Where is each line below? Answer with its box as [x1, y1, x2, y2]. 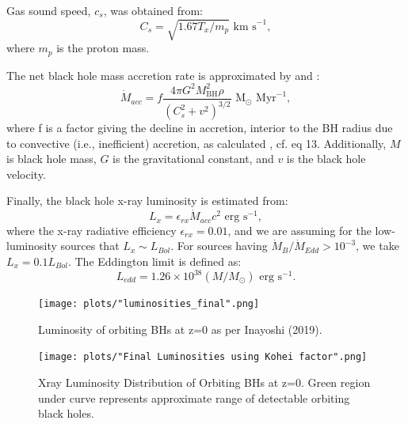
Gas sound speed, [6, 2, 91, 18]
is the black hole [286, 150, 366, 167]
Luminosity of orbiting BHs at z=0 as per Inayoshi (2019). [38, 320, 322, 337]
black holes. [38, 405, 94, 422]
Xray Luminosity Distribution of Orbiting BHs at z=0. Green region [38, 373, 371, 390]
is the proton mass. [56, 40, 150, 56]
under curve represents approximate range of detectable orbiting [38, 389, 350, 406]
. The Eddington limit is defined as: [67, 252, 242, 269]
